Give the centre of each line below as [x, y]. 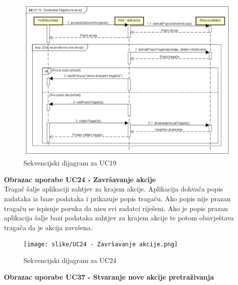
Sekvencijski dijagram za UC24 [70, 260]
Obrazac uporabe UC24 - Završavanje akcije [80, 179]
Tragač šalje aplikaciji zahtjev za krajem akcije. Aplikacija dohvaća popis [114, 189]
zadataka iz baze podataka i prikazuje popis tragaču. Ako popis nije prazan [118, 198]
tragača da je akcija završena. [48, 227]
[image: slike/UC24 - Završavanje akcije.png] [101, 245]
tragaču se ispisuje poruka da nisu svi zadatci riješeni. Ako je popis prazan [116, 208]
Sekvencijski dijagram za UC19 [70, 163]
